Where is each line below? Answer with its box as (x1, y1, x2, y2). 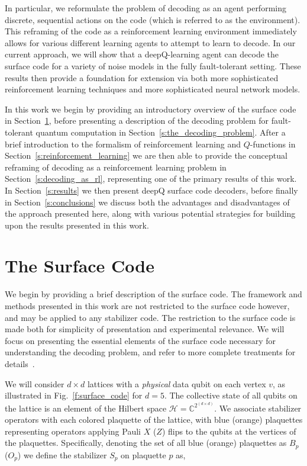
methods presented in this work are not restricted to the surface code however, (5, 300, 290, 311)
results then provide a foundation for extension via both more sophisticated (5, 71, 279, 83)
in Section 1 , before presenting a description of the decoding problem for (5, 114, 269, 127)
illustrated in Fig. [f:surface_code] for (5, 389, 143, 401)
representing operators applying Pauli (5, 425, 141, 437)
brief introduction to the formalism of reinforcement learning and (5, 137, 241, 150)
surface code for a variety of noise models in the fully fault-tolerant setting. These (5, 59, 301, 72)
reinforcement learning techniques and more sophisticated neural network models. (5, 83, 300, 95)
